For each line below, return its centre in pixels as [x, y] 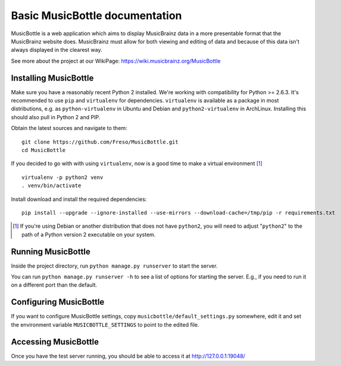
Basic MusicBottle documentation [96, 15]
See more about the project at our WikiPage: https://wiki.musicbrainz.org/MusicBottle [116, 61]
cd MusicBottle [44, 150]
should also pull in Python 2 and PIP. [56, 117]
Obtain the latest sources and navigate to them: [69, 128]
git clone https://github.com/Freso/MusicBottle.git [100, 142]
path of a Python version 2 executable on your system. [89, 234]
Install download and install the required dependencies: [79, 199]
